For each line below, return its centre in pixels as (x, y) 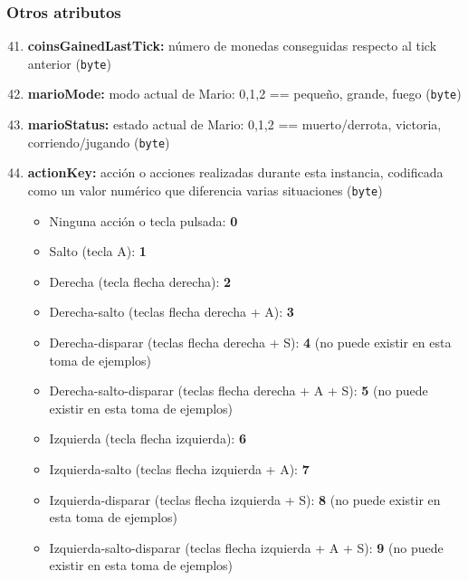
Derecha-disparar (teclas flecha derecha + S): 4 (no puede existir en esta (250, 342)
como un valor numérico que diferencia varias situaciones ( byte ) (205, 190)
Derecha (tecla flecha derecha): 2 (140, 281)
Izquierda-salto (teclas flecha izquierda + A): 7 (179, 468)
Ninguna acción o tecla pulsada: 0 (143, 220)
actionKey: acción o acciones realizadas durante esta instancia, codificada (235, 172)
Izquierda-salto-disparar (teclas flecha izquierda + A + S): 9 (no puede (246, 547)
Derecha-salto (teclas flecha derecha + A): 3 (172, 312)
